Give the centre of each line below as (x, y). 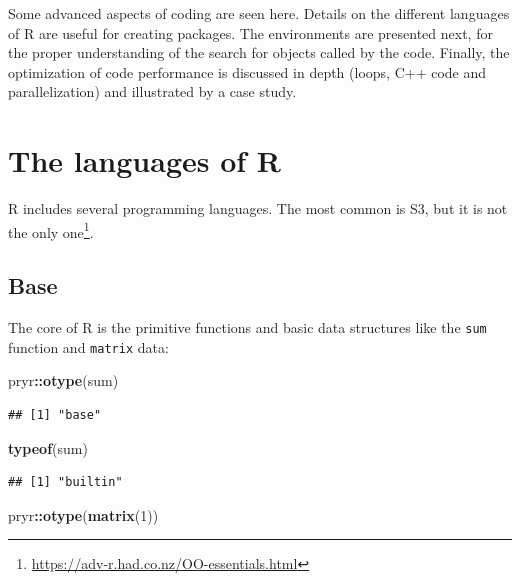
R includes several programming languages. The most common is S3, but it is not (258, 208)
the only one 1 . (51, 230)
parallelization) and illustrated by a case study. (152, 91)
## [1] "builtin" (65, 482)
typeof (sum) (48, 447)
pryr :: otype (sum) (63, 380)
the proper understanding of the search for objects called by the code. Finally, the (259, 52)
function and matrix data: (88, 346)
